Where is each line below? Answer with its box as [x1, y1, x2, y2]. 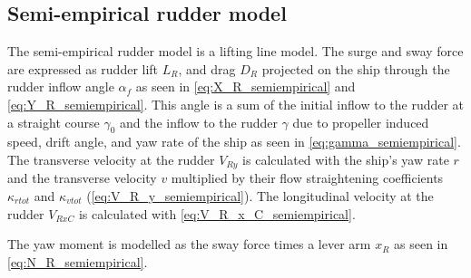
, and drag [178, 59, 236, 78]
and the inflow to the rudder [120, 112, 278, 131]
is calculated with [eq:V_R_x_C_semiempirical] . [78, 204, 356, 223]
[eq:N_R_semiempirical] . [7, 252, 148, 271]
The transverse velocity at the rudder [7, 149, 215, 168]
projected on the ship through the [261, 59, 450, 78]
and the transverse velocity [7, 168, 157, 187]
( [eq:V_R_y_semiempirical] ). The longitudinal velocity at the [86, 187, 434, 206]
